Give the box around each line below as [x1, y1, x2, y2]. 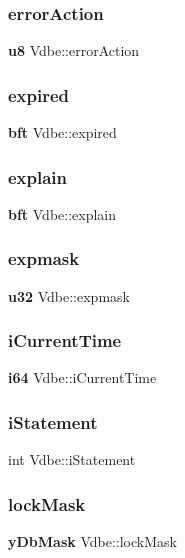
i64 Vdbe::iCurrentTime [8, 367, 157, 388]
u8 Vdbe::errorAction [8, 40, 140, 61]
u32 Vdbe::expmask [8, 285, 130, 306]
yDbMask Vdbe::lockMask [8, 531, 177, 552]
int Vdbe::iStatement [8, 449, 136, 470]
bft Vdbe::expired [8, 122, 117, 143]
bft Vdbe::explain [8, 203, 117, 224]
